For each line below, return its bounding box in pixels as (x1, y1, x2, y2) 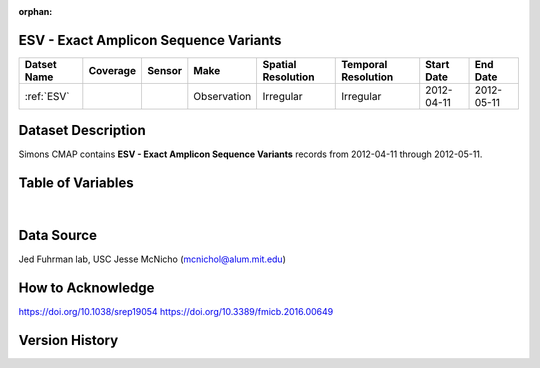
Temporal (341, 57, 388, 71)
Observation (193, 89, 252, 103)
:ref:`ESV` (24, 89, 70, 103)
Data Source (18, 227, 97, 244)
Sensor (146, 63, 183, 77)
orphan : (18, 6, 53, 17)
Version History (18, 331, 119, 349)
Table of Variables (18, 175, 134, 192)
